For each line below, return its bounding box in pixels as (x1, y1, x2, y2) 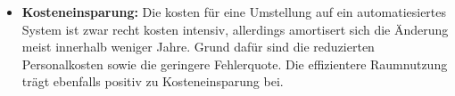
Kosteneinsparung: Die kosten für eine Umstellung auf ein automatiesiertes (21, 3, 447, 20)
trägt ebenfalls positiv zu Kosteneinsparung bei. (21, 72, 284, 91)
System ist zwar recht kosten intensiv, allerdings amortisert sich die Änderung (21, 20, 449, 38)
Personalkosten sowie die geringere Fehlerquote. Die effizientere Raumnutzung (21, 54, 448, 73)
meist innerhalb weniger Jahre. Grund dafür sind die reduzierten (21, 37, 375, 56)
